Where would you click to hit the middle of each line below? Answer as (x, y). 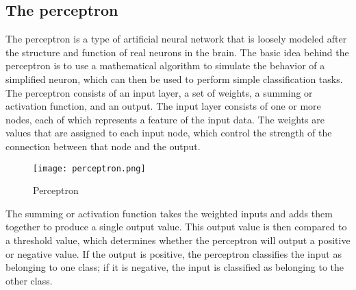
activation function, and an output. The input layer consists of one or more (163, 106)
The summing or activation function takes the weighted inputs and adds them (169, 213)
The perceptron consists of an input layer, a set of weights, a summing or (159, 92)
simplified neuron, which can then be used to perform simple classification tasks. (174, 78)
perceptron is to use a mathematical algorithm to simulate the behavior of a (165, 65)
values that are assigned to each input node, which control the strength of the (169, 133)
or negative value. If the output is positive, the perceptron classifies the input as (174, 253)
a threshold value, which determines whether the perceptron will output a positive (178, 240)
